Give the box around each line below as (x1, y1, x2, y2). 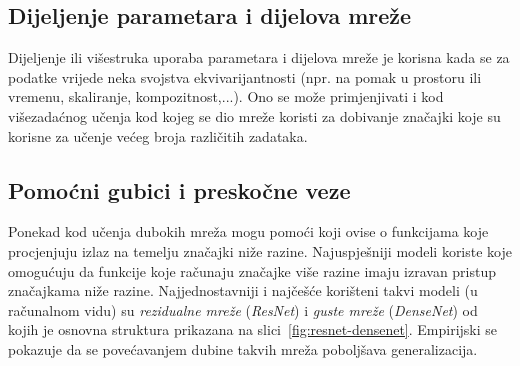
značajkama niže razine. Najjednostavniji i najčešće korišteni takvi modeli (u (8, 280, 478, 301)
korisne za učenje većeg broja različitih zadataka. (8, 125, 308, 146)
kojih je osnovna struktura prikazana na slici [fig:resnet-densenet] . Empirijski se (8, 319, 498, 340)
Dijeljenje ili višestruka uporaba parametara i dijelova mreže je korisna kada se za (8, 47, 510, 68)
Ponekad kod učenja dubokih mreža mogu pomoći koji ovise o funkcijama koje (8, 221, 489, 242)
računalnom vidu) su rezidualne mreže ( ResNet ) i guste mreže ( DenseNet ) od (8, 299, 478, 320)
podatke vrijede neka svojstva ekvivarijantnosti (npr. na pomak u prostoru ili (8, 66, 482, 87)
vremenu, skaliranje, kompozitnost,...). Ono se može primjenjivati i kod (8, 86, 444, 107)
